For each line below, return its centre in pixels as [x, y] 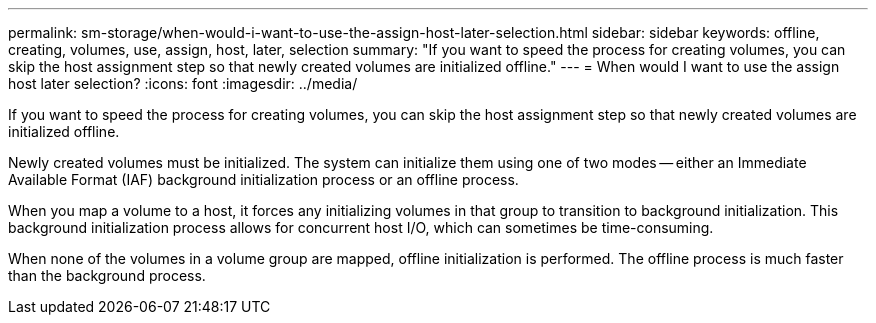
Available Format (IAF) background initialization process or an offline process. [263, 179]
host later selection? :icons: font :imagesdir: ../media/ [183, 83]
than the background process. [107, 275]
